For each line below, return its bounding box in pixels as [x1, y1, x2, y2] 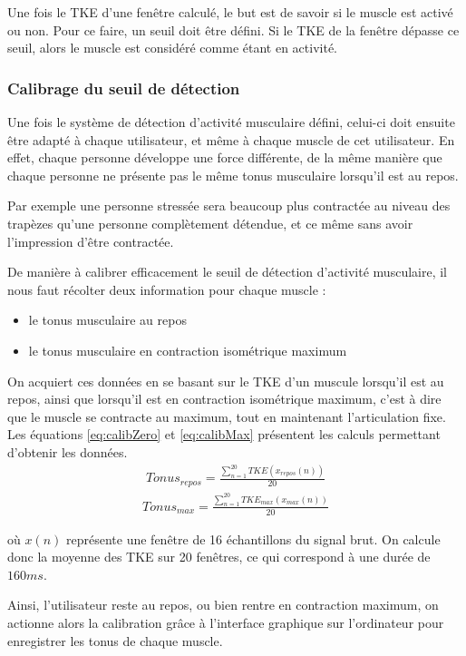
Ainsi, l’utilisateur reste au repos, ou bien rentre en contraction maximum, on [7, 595, 439, 614]
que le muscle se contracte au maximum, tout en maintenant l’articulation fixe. [7, 406, 446, 426]
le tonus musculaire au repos [28, 310, 187, 329]
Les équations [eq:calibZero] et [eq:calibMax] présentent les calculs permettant [7, 425, 441, 444]
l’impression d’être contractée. [7, 231, 174, 250]
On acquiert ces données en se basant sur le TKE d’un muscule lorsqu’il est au [7, 371, 444, 390]
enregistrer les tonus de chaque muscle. [7, 631, 223, 650]
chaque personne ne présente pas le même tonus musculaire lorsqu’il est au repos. [7, 165, 459, 184]
